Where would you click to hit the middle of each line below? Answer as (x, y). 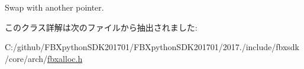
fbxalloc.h (65, 58)
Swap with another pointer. (54, 7)
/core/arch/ (26, 58)
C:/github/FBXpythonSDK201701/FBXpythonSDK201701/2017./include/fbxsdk (152, 47)
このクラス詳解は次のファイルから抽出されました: (101, 27)
